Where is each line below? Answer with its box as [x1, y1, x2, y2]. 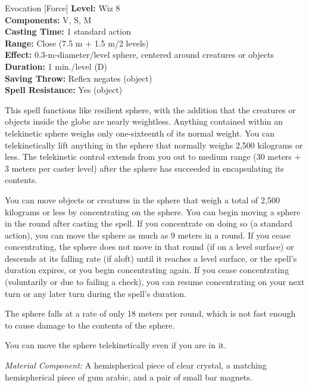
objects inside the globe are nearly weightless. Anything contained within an [5, 115, 283, 128]
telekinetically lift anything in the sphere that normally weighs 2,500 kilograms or [5, 138, 303, 151]
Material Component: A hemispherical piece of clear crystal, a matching [5, 359, 267, 371]
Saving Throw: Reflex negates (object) [5, 72, 152, 84]
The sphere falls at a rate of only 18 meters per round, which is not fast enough [5, 307, 296, 320]
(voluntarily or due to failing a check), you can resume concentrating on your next [5, 275, 305, 288]
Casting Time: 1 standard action [5, 25, 131, 38]
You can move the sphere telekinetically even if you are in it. [5, 339, 226, 351]
